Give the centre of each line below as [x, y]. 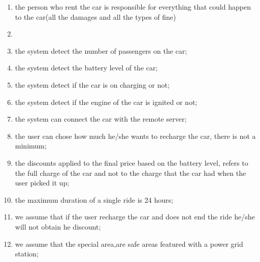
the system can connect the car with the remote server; [101, 119]
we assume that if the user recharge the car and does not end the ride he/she [135, 217]
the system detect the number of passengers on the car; [101, 50]
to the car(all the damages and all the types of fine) [95, 16]
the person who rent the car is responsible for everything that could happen [133, 7]
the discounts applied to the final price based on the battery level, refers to [132, 162]
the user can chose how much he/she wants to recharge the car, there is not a [135, 136]
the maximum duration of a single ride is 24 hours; [94, 199]
